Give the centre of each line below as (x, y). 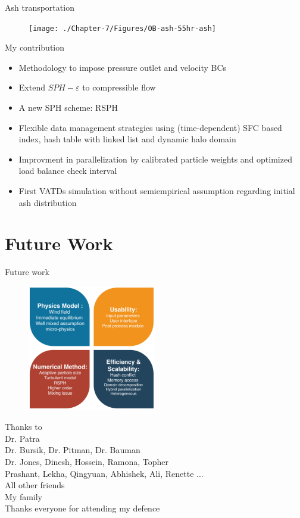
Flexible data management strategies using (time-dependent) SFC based (150, 127)
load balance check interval (68, 171)
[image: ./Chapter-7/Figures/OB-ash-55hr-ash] (122, 28)
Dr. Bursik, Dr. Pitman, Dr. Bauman (73, 450)
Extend (32, 87)
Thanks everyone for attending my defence (82, 508)
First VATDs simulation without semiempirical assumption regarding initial (157, 191)
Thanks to (24, 427)
